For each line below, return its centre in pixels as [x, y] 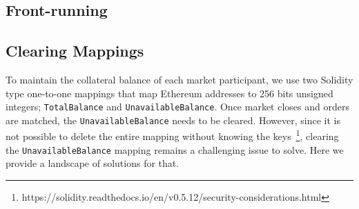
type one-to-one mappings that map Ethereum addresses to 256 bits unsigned [169, 93]
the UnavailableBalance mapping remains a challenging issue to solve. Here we [175, 149]
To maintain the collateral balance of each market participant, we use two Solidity [179, 79]
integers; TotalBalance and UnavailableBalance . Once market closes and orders [177, 107]
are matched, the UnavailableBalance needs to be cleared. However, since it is [173, 120]
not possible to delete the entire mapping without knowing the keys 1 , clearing [172, 135]
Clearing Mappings [75, 51]
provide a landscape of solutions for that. [93, 163]
